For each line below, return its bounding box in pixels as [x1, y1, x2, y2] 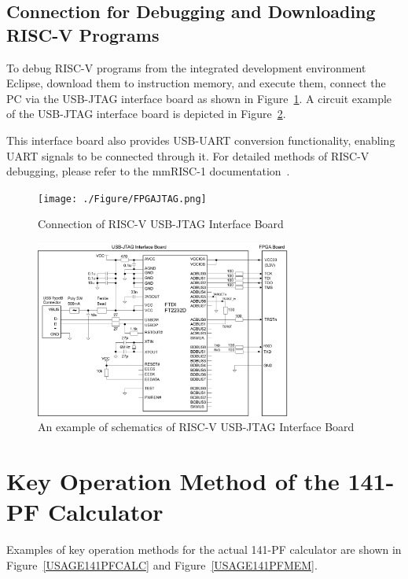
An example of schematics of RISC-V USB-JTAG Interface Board [38, 419, 355, 435]
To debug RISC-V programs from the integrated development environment [6, 59, 366, 76]
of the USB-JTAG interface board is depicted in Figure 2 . [6, 105, 286, 122]
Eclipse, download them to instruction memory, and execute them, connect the [6, 75, 386, 91]
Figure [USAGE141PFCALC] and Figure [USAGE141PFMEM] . [6, 556, 318, 573]
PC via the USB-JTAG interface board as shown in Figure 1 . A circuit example [6, 90, 392, 106]
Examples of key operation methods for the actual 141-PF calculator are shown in [6, 541, 402, 558]
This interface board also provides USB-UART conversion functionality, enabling [6, 131, 395, 148]
